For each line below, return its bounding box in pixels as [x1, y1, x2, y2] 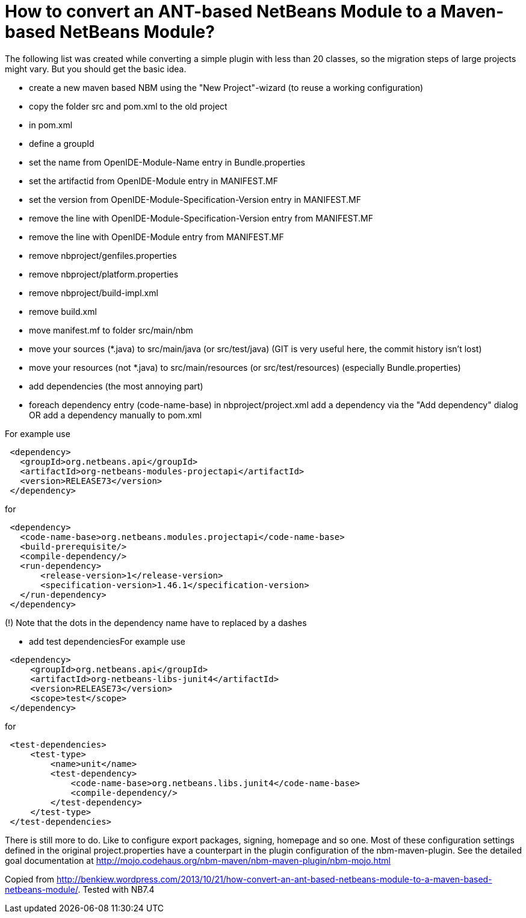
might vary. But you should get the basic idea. [5, 63, 187, 74]
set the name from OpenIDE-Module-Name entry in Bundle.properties [29, 157, 305, 167]
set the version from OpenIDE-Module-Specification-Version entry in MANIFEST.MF [29, 194, 361, 205]
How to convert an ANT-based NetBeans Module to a [5, 1, 437, 22]
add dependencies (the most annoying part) [29, 380, 203, 391]
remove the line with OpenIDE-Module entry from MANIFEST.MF [29, 231, 284, 242]
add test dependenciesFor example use [29, 636, 185, 647]
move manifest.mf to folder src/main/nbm [29, 324, 193, 335]
